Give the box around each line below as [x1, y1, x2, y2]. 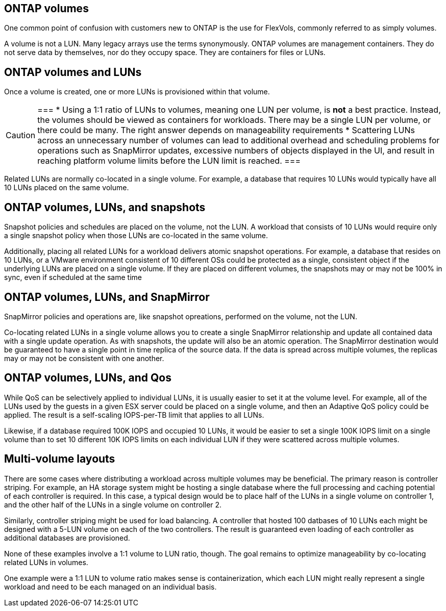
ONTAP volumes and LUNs [4, 65, 142, 79]
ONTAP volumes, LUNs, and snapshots [4, 200, 206, 214]
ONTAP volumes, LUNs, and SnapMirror [4, 290, 210, 303]
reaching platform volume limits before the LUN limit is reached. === [37, 156, 301, 166]
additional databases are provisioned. [4, 533, 130, 542]
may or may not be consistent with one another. [4, 353, 164, 363]
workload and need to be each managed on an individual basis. [4, 582, 217, 591]
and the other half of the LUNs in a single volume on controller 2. [4, 500, 222, 509]
